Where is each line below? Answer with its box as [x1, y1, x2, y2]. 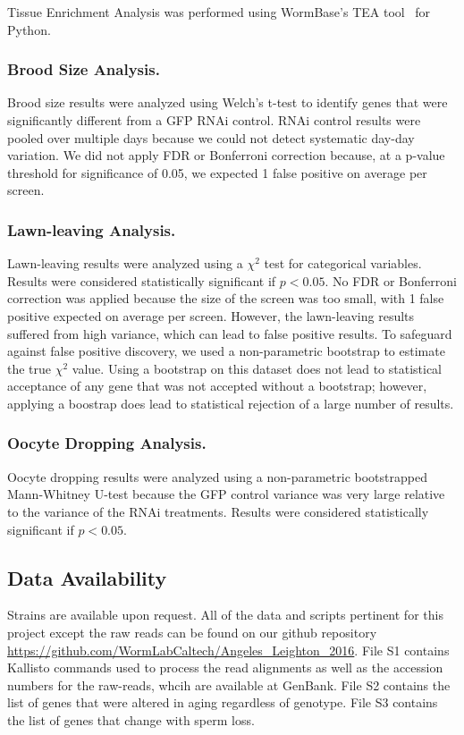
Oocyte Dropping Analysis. [7, 432, 207, 454]
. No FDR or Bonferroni [325, 271, 457, 290]
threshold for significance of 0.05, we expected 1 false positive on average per [7, 163, 427, 182]
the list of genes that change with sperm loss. [7, 710, 255, 729]
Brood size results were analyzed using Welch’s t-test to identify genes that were [7, 93, 448, 112]
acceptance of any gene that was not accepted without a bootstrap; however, [7, 376, 427, 395]
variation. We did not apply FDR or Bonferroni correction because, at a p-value [7, 146, 445, 165]
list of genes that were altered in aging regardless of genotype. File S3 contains [7, 693, 438, 712]
